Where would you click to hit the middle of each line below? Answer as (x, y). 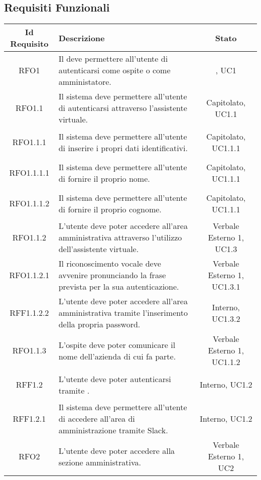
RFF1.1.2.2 (29, 313)
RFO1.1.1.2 (29, 203)
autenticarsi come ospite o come (114, 70)
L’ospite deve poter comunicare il (117, 344)
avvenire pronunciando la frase (112, 275)
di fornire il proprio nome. (104, 178)
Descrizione (82, 38)
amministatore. (85, 82)
